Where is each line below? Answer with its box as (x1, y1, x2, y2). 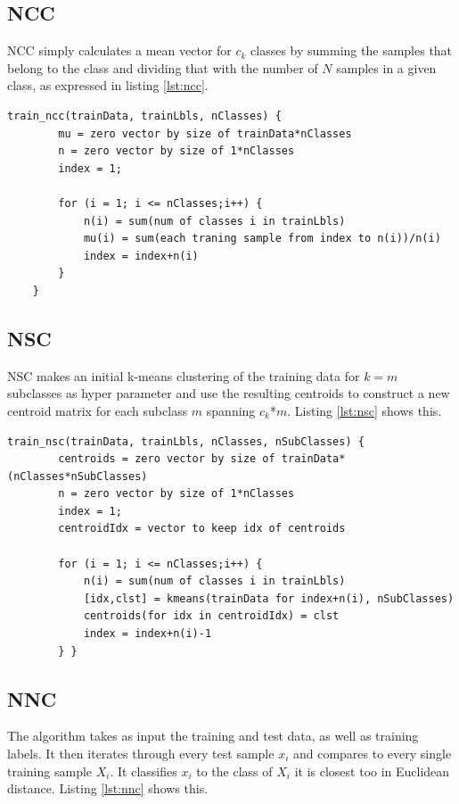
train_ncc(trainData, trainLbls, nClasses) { (7, 109, 282, 122)
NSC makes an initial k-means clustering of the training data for (7, 366, 360, 385)
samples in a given (336, 58, 437, 77)
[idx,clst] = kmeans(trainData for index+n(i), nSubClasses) (83, 592, 455, 605)
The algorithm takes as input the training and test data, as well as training (7, 726, 419, 745)
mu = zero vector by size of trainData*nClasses (58, 127, 352, 140)
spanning (206, 401, 256, 419)
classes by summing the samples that (250, 41, 453, 60)
